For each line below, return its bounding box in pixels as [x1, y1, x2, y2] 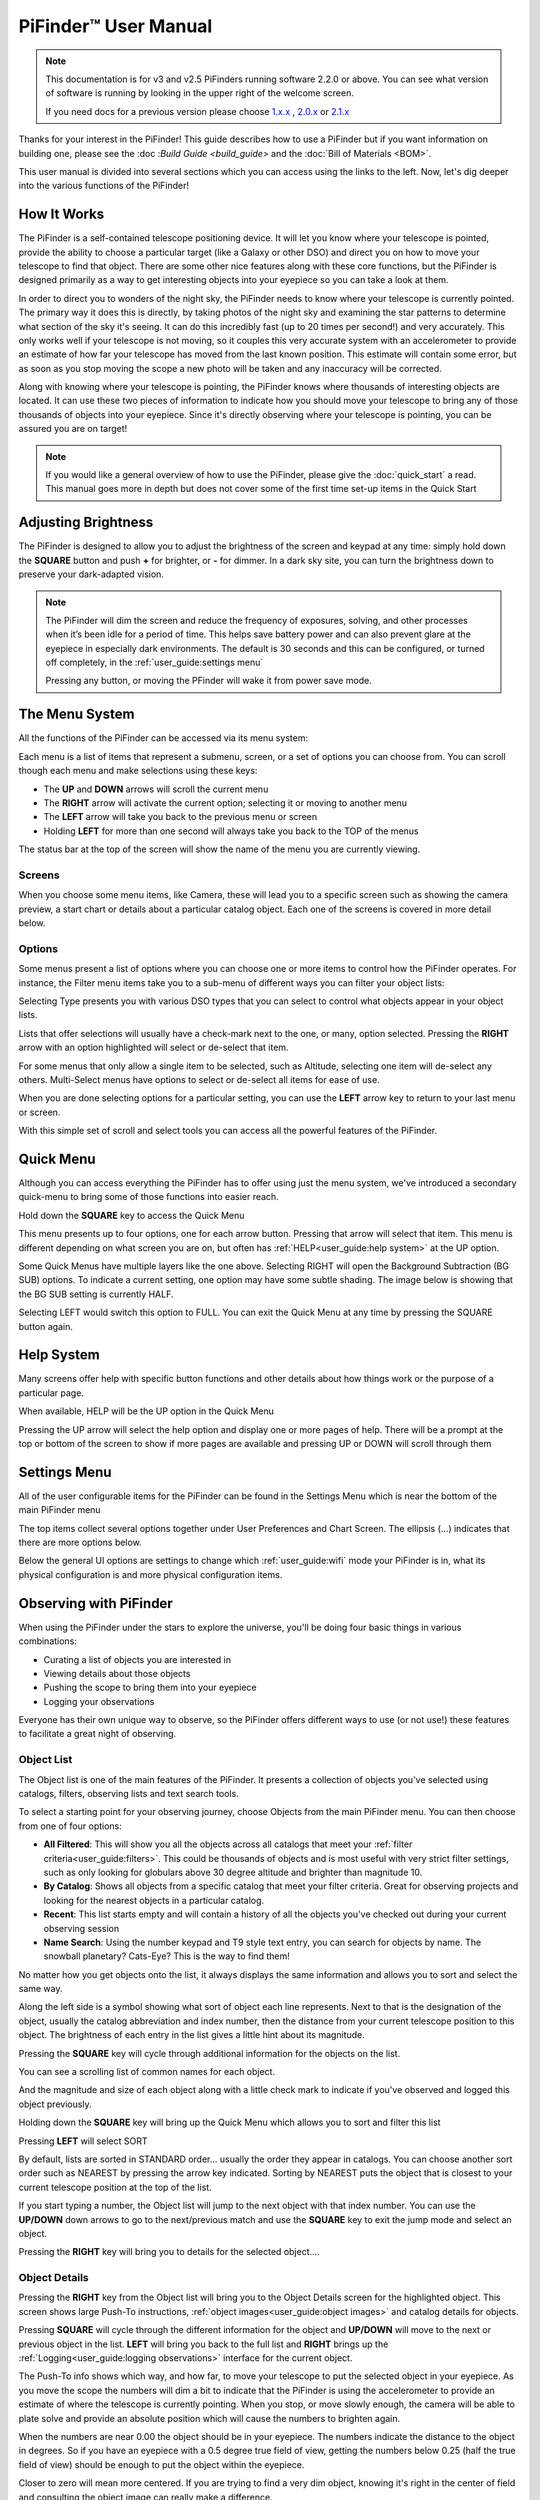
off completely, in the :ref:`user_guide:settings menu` [45, 656, 264, 669]
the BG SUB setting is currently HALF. [18, 1288, 174, 1300]
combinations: [18, 1635, 77, 1647]
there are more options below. [18, 1536, 142, 1549]
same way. [18, 1983, 64, 1995]
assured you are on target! [18, 423, 128, 435]
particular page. [18, 1386, 85, 1399]
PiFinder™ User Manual [18, 15, 213, 37]
